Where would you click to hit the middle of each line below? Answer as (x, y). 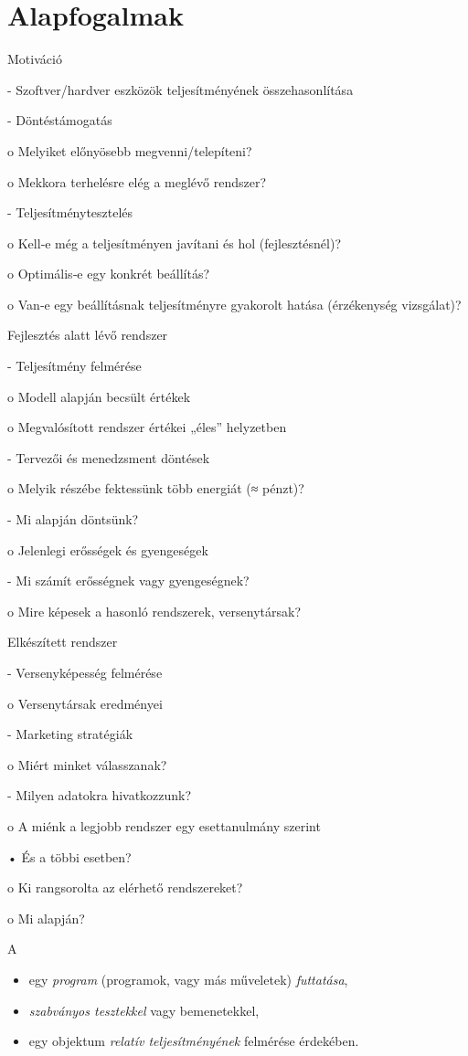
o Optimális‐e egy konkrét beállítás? (109, 274)
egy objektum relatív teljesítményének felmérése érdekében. (194, 1041)
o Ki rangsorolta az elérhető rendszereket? (125, 887)
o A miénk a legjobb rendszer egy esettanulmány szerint (164, 825)
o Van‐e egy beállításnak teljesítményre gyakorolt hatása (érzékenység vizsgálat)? (234, 304)
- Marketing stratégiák (70, 734)
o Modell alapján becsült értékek (99, 396)
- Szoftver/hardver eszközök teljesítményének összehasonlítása (181, 89)
